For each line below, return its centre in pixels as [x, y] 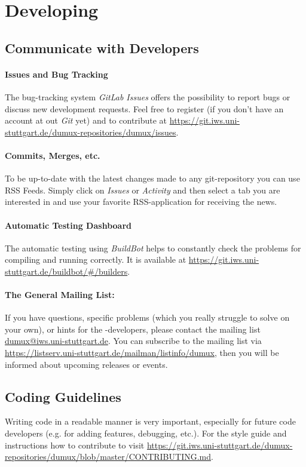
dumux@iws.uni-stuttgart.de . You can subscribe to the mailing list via [133, 341]
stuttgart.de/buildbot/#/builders [66, 271]
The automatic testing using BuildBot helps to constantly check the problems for [153, 248]
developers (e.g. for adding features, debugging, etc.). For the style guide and [146, 433]
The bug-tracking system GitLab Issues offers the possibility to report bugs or [148, 96]
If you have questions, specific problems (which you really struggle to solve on [147, 317]
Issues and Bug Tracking [56, 74]
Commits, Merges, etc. [53, 155]
